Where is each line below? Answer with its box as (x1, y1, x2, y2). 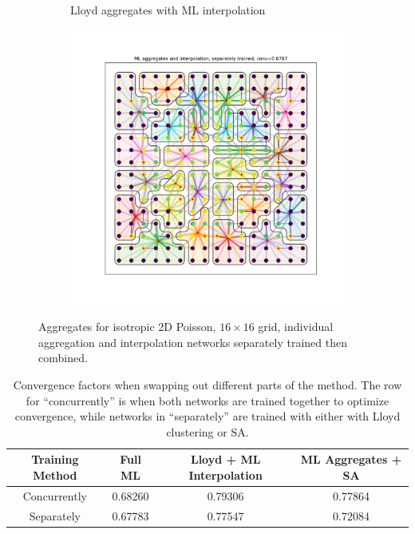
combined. (38, 349, 88, 366)
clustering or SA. (166, 423, 249, 440)
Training (31, 451, 79, 468)
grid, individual (258, 318, 334, 335)
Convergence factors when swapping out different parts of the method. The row (13, 376, 402, 393)
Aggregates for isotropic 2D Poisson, (38, 318, 216, 335)
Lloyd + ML (190, 451, 261, 468)
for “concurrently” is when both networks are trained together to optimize (26, 392, 389, 408)
